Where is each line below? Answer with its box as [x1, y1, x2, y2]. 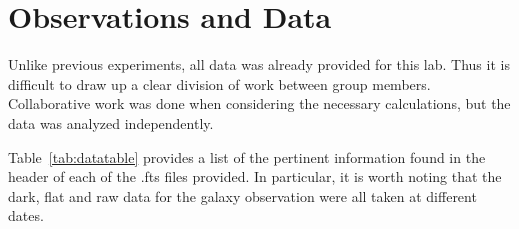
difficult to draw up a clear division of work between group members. [8, 73, 431, 94]
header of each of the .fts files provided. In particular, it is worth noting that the [8, 166, 502, 187]
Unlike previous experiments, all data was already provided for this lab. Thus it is [8, 54, 510, 75]
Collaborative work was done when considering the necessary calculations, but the [8, 93, 511, 114]
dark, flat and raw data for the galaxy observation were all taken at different [8, 185, 477, 206]
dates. [8, 205, 44, 226]
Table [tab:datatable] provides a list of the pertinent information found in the [8, 146, 486, 167]
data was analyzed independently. [8, 112, 214, 133]
